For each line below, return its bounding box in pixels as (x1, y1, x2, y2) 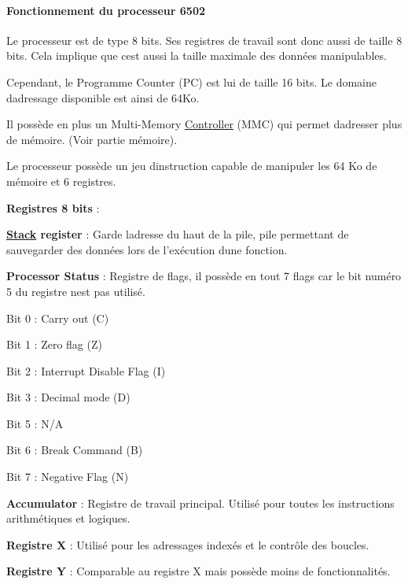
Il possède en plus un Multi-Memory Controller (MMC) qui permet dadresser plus (6, 116, 402, 132)
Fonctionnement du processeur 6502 (6, 2, 205, 18)
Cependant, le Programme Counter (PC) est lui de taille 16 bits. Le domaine (6, 73, 377, 90)
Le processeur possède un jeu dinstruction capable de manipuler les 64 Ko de (6, 157, 377, 174)
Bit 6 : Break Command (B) (6, 442, 143, 458)
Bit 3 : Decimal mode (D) (6, 389, 130, 405)
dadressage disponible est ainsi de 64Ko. (6, 89, 200, 105)
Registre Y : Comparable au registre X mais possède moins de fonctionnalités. (6, 563, 391, 579)
